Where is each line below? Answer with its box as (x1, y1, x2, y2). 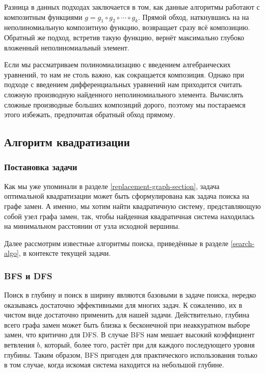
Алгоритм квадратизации (4, 134, 130, 150)
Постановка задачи (4, 161, 77, 173)
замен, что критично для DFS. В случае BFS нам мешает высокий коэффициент (4, 329, 255, 340)
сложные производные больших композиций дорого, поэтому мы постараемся (4, 99, 246, 110)
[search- (230, 237, 255, 248)
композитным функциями (4, 11, 83, 22)
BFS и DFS (4, 269, 52, 282)
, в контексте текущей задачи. (18, 248, 111, 258)
